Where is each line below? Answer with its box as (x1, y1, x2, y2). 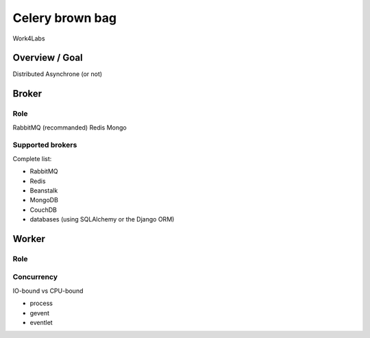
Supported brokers (12, 141, 77, 150)
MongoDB (29, 196, 58, 204)
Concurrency (12, 272, 58, 282)
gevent (29, 309, 50, 317)
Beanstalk (29, 186, 58, 195)
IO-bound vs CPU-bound (12, 287, 84, 295)
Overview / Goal (12, 52, 83, 64)
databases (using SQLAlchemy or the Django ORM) (29, 215, 175, 224)
